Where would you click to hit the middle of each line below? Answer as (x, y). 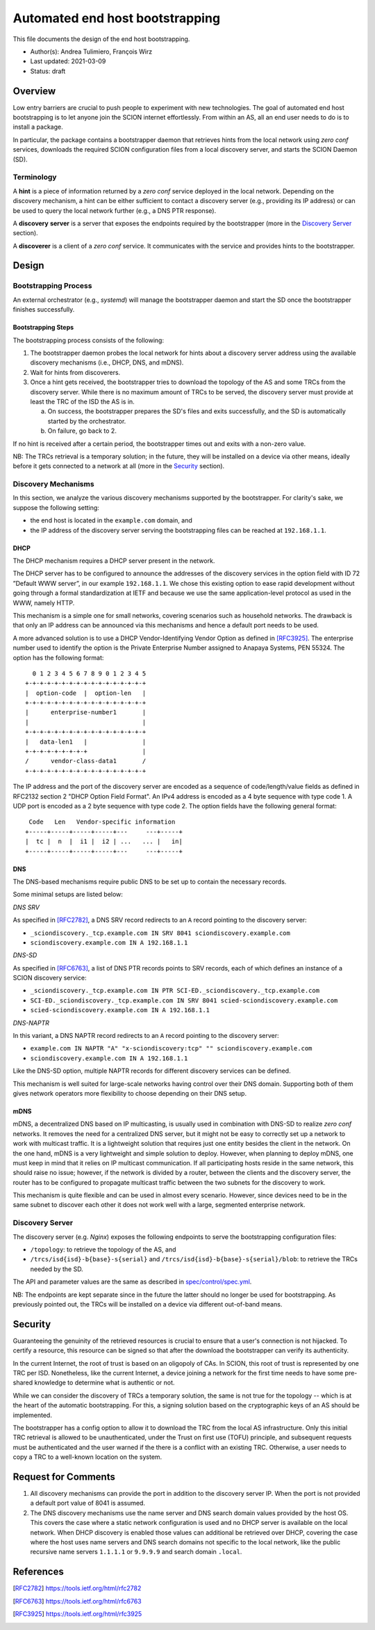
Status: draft (48, 71)
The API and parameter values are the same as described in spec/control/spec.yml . (132, 1282)
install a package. (38, 127)
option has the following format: (58, 657)
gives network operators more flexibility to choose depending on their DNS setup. (130, 1093)
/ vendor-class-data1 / (86, 761)
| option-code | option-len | (86, 693)
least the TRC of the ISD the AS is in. (82, 401)
